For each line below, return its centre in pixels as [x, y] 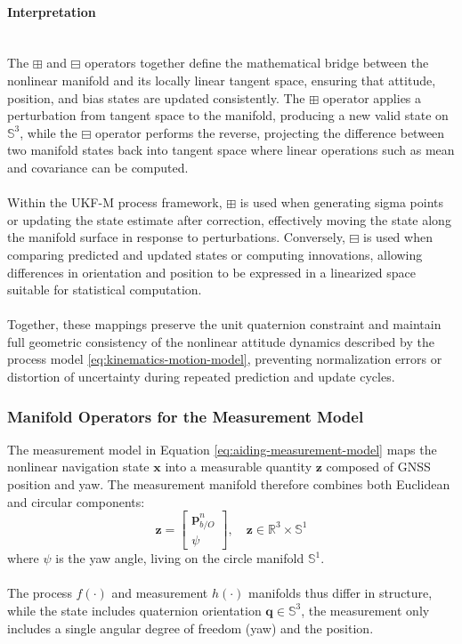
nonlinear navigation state [78, 467]
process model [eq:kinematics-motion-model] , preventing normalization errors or [225, 359]
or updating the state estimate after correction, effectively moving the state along [229, 219]
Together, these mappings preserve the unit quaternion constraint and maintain [224, 324]
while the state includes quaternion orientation [134, 610]
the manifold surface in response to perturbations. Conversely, [176, 237]
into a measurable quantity [239, 467]
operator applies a [372, 97]
